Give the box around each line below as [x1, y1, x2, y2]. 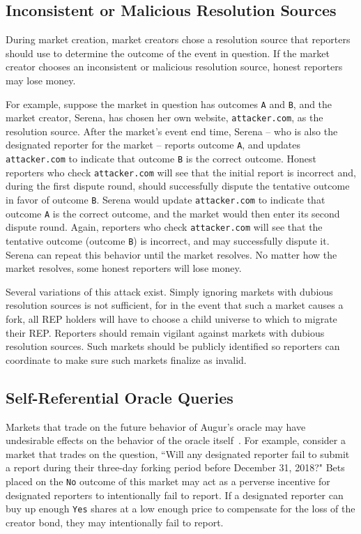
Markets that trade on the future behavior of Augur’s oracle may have [6, 419, 306, 434]
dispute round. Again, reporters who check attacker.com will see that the [6, 220, 323, 234]
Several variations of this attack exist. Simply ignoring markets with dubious [6, 284, 333, 298]
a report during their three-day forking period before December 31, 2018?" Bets [6, 460, 345, 475]
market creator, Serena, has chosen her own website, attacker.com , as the [6, 110, 323, 125]
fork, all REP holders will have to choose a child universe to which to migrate [6, 312, 337, 326]
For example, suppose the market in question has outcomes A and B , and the [6, 96, 332, 111]
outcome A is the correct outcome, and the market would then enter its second [6, 206, 340, 220]
